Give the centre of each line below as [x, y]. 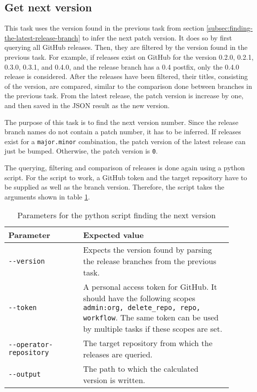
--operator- [31, 345]
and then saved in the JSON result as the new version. [87, 105]
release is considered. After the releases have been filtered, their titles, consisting [126, 76]
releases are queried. [118, 354]
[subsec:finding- [230, 28]
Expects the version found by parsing [148, 250]
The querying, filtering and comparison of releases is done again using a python [125, 168]
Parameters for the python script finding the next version [117, 215]
